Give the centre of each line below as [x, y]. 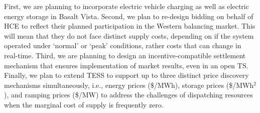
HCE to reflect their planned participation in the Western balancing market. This [130, 26]
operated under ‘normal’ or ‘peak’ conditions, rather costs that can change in [123, 45]
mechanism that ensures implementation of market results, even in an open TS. [126, 65]
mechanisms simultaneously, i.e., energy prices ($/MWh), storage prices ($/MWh [129, 85]
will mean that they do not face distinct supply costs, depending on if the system [129, 35]
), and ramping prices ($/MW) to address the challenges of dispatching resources [128, 95]
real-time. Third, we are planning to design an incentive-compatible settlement [125, 55]
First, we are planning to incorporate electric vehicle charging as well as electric [126, 6]
